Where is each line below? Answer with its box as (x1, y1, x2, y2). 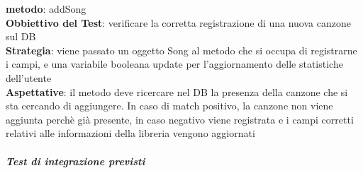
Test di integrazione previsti (6, 153, 145, 168)
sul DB (6, 29, 36, 44)
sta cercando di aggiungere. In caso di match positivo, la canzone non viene (6, 98, 333, 113)
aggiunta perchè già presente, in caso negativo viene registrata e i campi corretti (6, 112, 354, 126)
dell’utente (6, 70, 52, 85)
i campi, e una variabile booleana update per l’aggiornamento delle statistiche (6, 56, 343, 71)
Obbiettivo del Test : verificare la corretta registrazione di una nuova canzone (6, 15, 351, 30)
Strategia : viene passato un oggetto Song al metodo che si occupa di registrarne (6, 42, 357, 57)
